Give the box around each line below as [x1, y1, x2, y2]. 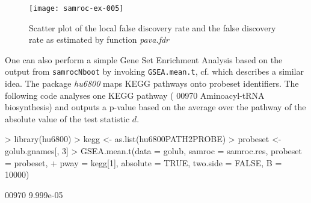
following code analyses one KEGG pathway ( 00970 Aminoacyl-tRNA [5, 89, 265, 101]
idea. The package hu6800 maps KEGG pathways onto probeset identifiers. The [5, 77, 299, 90]
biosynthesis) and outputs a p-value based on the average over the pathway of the [5, 101, 306, 113]
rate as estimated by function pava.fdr [29, 33, 169, 46]
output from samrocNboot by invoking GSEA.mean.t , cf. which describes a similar [5, 65, 304, 78]
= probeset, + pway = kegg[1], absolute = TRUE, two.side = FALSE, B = [5, 156, 282, 169]
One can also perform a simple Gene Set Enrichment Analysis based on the [5, 53, 283, 66]
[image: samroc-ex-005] [29, 4, 124, 13]
